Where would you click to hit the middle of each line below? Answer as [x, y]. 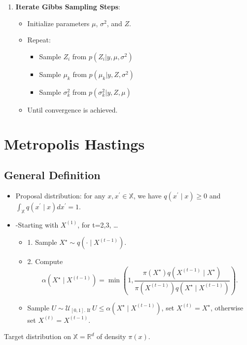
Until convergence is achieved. [72, 109]
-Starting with [37, 224]
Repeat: [39, 40]
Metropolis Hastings [74, 143]
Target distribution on [37, 336]
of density [111, 336]
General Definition [52, 175]
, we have [147, 195]
